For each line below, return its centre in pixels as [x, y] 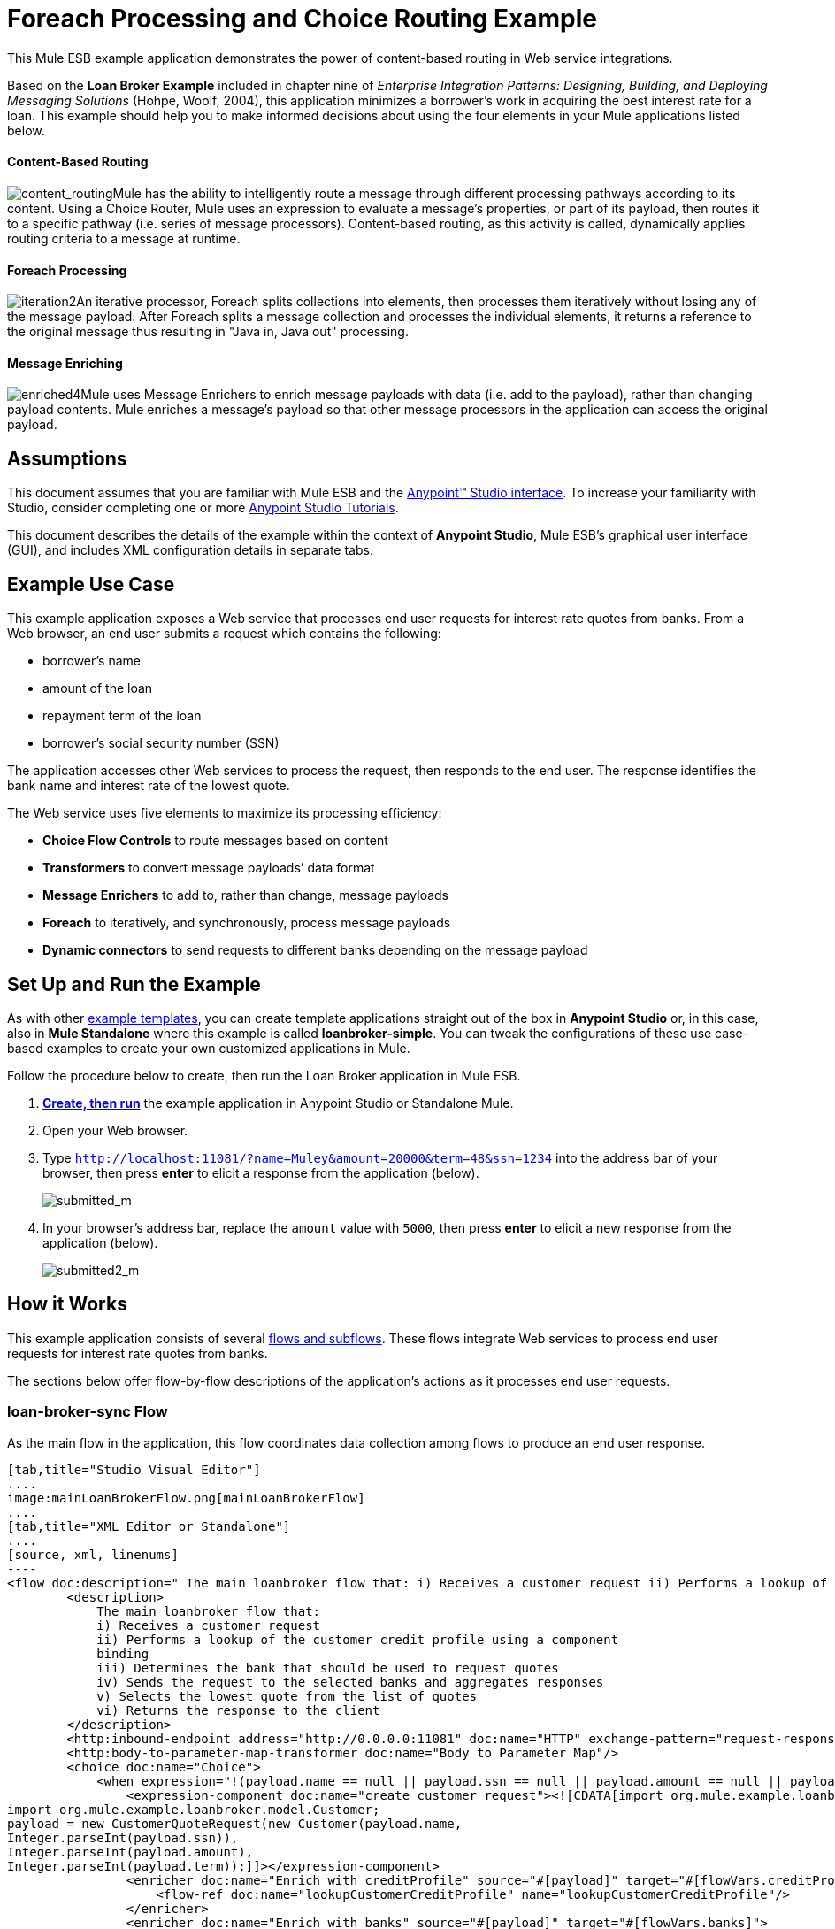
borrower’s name [92, 661]
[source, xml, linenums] [93, 1554]
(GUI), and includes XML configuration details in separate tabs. [190, 550]
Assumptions [67, 458]
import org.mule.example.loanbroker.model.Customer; [194, 1809]
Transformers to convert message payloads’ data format [209, 868]
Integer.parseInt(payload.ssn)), [123, 1837]
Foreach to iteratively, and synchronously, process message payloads [247, 923]
